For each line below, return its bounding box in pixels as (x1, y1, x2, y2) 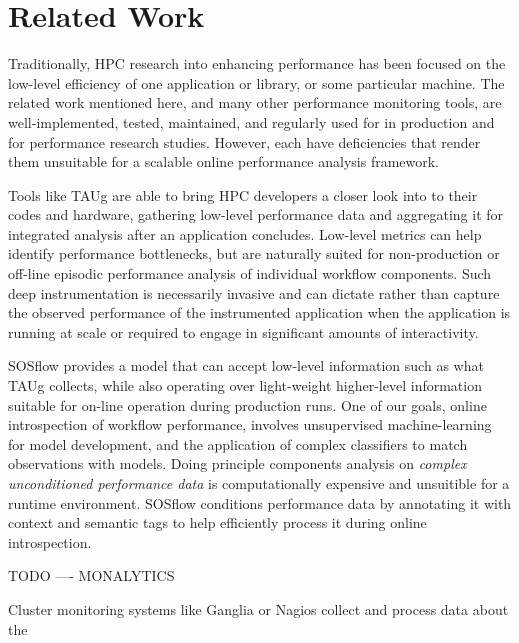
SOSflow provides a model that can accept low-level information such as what (8, 355, 484, 376)
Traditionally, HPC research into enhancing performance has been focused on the (8, 53, 506, 74)
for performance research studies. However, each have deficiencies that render (8, 131, 481, 152)
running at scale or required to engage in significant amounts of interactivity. (8, 321, 479, 342)
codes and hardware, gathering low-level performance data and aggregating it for (8, 204, 504, 225)
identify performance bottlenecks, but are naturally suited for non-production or (8, 243, 500, 264)
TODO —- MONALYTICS (8, 565, 175, 586)
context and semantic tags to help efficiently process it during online (8, 512, 427, 533)
